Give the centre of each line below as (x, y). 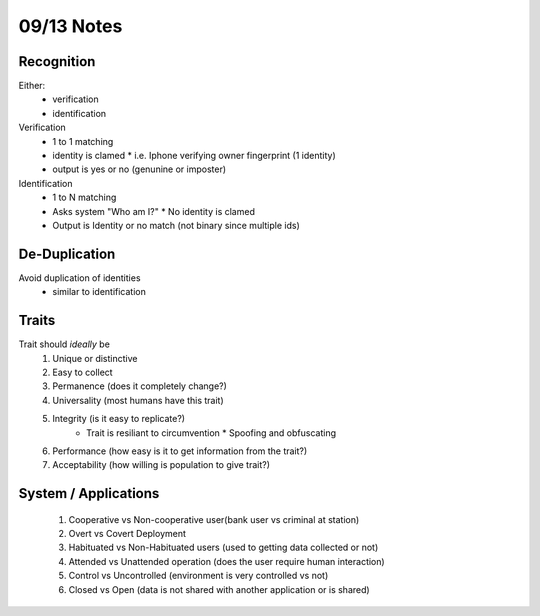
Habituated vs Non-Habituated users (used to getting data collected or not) (223, 547)
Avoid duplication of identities (79, 277)
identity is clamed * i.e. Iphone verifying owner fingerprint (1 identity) (194, 156)
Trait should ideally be (64, 344)
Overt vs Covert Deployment (127, 534)
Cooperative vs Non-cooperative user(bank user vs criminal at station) (214, 519)
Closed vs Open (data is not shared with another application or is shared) (219, 589)
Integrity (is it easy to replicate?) (118, 419)
